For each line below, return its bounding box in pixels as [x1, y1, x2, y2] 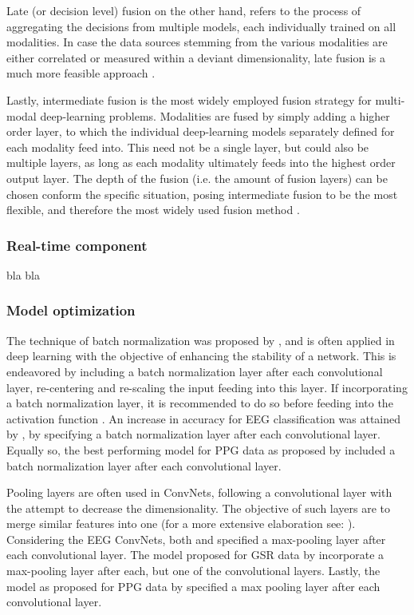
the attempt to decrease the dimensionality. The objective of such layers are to [6, 499, 391, 516]
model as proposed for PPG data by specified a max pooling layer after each [6, 577, 380, 594]
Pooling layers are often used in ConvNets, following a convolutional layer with [6, 484, 392, 501]
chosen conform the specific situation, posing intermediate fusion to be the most [6, 185, 398, 202]
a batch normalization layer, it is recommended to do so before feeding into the [6, 395, 393, 411]
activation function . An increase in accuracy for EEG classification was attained [6, 410, 401, 427]
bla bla [6, 266, 41, 283]
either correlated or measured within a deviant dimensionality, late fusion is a [6, 49, 385, 65]
